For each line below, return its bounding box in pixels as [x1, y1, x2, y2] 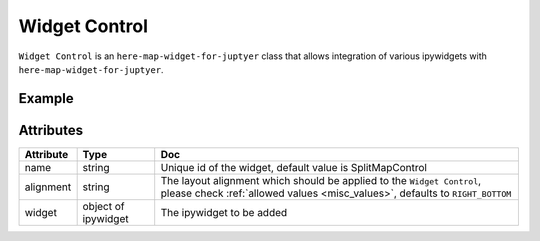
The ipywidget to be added [160, 205, 288, 219]
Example [18, 90, 74, 107]
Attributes [18, 121, 84, 139]
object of [82, 199, 125, 213]
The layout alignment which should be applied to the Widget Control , [160, 173, 482, 187]
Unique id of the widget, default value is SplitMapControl [160, 160, 427, 174]
